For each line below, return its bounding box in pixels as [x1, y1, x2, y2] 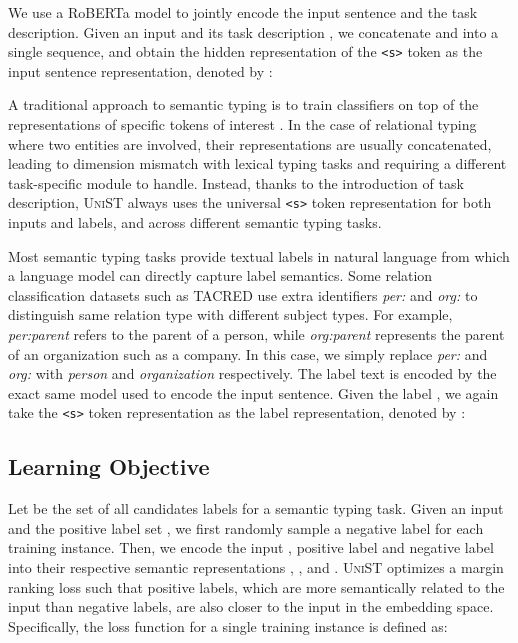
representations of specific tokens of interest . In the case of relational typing [8, 114, 477, 135]
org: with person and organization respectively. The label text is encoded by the [8, 363, 497, 384]
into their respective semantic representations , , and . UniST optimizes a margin [8, 557, 504, 578]
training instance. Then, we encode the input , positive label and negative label [8, 537, 494, 558]
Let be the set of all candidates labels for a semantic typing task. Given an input [8, 498, 504, 519]
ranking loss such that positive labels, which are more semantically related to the [8, 576, 505, 597]
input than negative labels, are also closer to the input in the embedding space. [8, 596, 494, 617]
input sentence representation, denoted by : [8, 60, 273, 81]
